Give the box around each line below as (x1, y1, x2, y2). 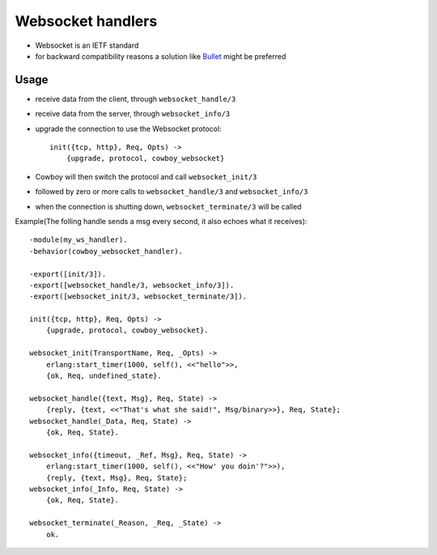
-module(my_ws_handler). (29, 235, 128, 244)
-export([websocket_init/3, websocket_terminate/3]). (29, 292, 247, 301)
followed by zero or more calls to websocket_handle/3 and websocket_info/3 (35, 187, 308, 197)
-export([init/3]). (29, 269, 107, 278)
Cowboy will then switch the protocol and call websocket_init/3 (35, 172, 257, 181)
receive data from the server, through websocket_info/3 (35, 109, 231, 119)
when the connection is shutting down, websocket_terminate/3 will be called (35, 201, 302, 211)
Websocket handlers (15, 12, 158, 30)
